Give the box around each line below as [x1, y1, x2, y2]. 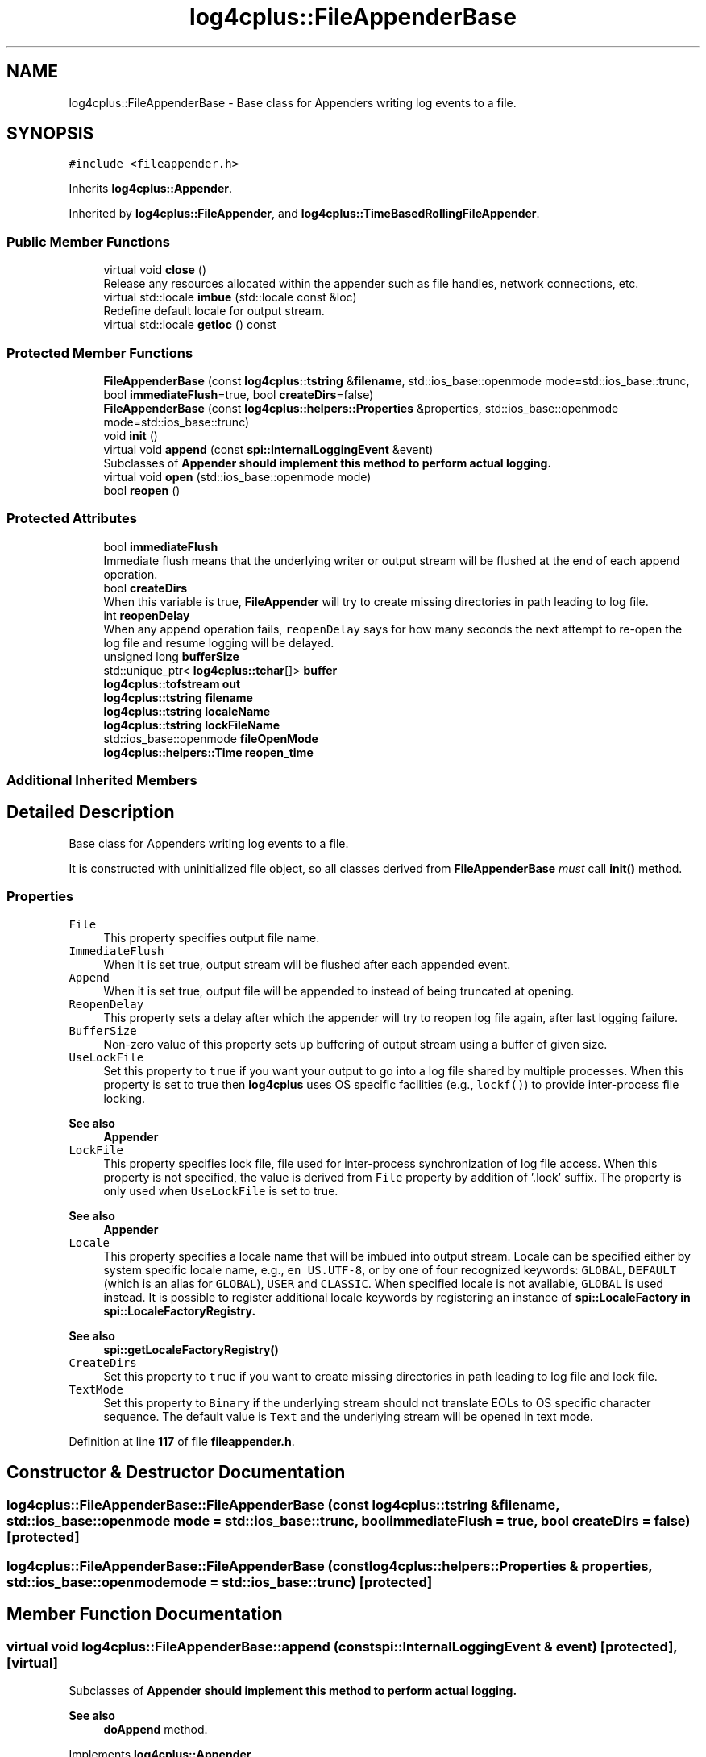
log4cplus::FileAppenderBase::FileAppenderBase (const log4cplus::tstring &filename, [6, 1496, 560, 1513]
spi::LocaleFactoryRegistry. [103, 1303, 256, 1318]
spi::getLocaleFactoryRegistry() [103, 1342, 279, 1356]
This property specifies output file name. [103, 930, 320, 945]
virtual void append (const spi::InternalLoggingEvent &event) [103, 442, 434, 456]
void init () [103, 428, 158, 442]
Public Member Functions [6, 233, 170, 250]
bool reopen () [103, 483, 181, 497]
